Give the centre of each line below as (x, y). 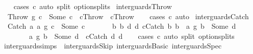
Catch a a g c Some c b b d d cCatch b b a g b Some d (122, 26)
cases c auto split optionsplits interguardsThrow (93, 6)
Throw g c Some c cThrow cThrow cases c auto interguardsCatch (128, 16)
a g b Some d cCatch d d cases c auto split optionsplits (132, 36)
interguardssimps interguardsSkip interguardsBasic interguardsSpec (113, 46)
